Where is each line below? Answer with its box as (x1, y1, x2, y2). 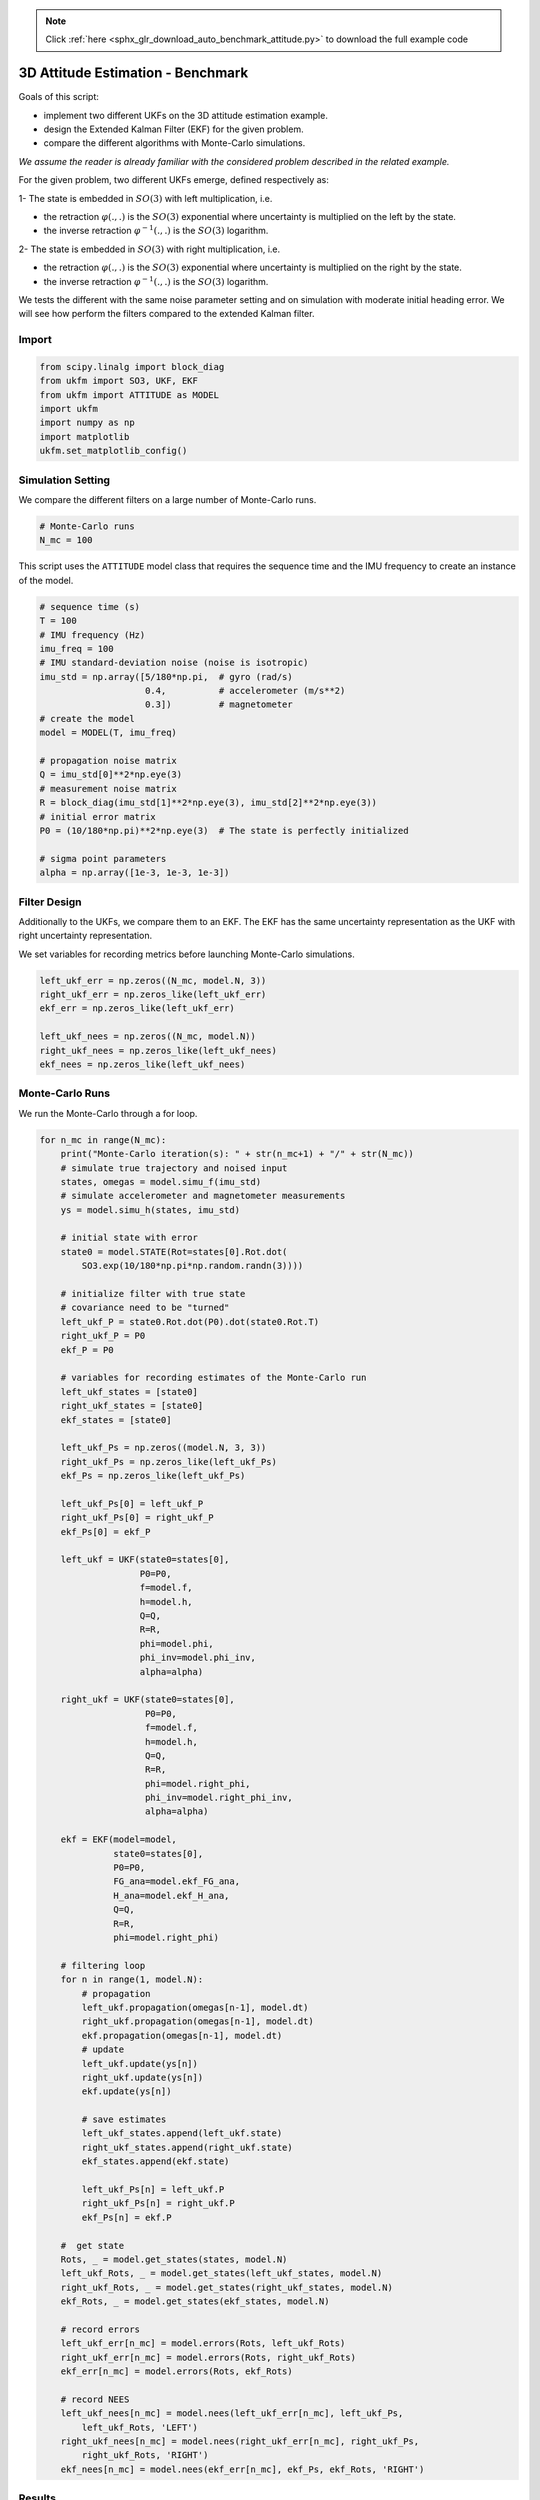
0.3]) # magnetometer (145, 699, 294, 710)
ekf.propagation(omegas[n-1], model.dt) (81, 2030, 283, 2041)
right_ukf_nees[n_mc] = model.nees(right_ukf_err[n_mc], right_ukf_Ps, (60, 2436, 420, 2447)
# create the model (39, 713, 135, 724)
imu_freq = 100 (39, 643, 114, 654)
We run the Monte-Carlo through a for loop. (18, 1107, 198, 1119)
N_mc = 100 (39, 535, 93, 546)
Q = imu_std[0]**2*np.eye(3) (39, 769, 183, 780)
